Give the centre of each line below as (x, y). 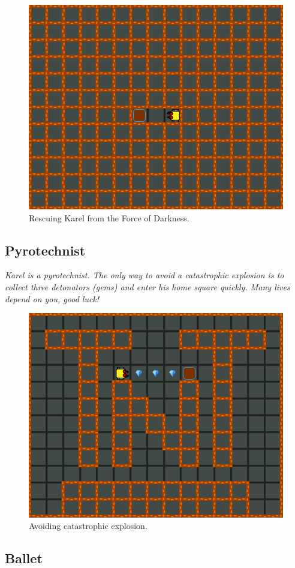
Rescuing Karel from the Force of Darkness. (109, 217)
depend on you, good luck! (52, 298)
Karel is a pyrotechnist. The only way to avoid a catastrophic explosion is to (145, 275)
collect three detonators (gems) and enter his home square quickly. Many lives (147, 287)
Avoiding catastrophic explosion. (88, 526)
